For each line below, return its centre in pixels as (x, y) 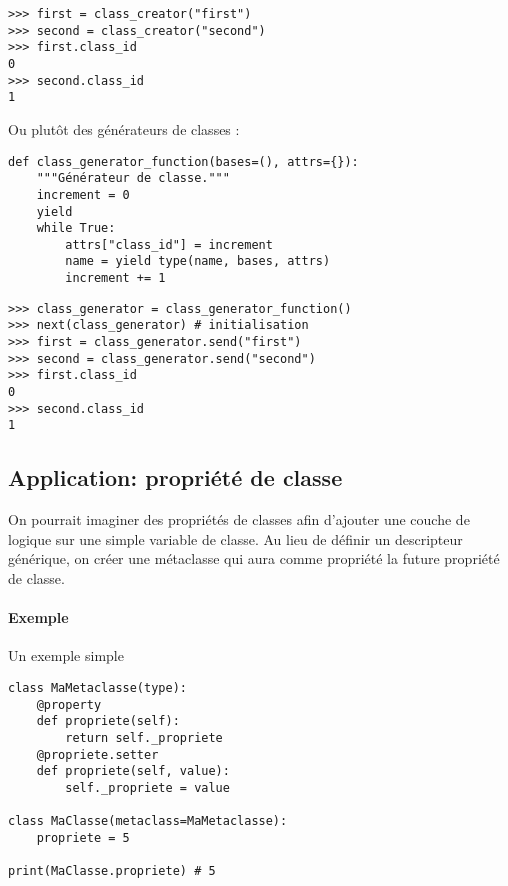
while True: (76, 228)
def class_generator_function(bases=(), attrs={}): (183, 161)
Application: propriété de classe (175, 477)
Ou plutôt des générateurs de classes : (124, 128)
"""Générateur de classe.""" (133, 178)
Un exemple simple (66, 655)
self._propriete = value (147, 787)
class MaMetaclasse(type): (97, 688)
